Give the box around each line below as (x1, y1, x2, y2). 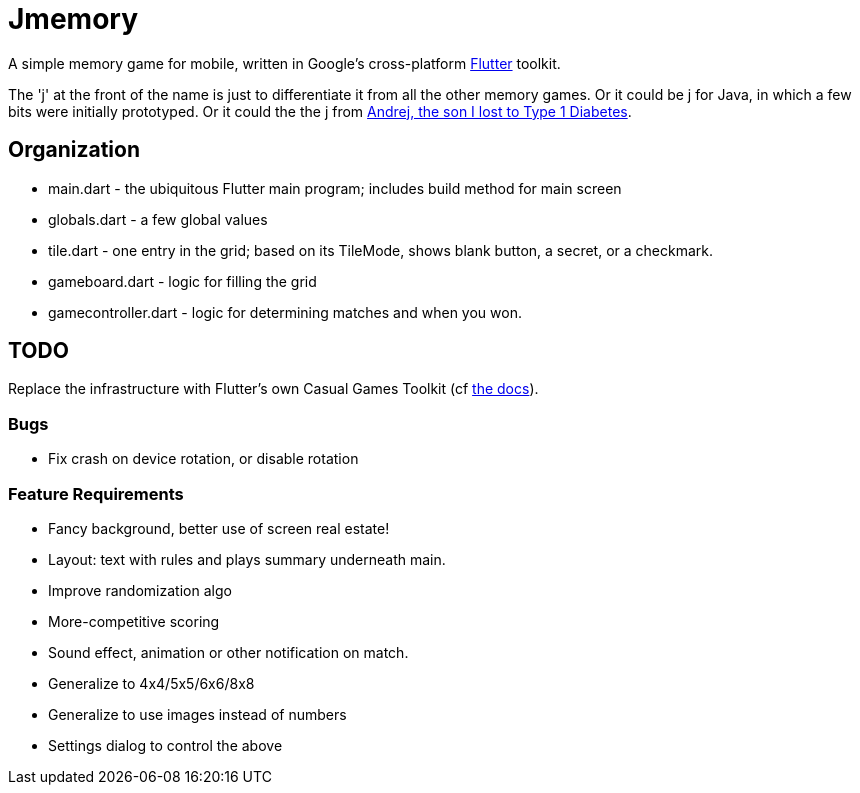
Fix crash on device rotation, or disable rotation (48, 450, 359, 468)
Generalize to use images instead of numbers (48, 705, 347, 723)
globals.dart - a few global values (48, 210, 268, 228)
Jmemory (8, 2, 139, 36)
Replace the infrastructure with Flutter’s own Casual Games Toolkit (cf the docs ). (8, 380, 539, 398)
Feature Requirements (8, 483, 184, 504)
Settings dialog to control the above (48, 736, 283, 754)
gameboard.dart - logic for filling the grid (48, 272, 317, 290)
